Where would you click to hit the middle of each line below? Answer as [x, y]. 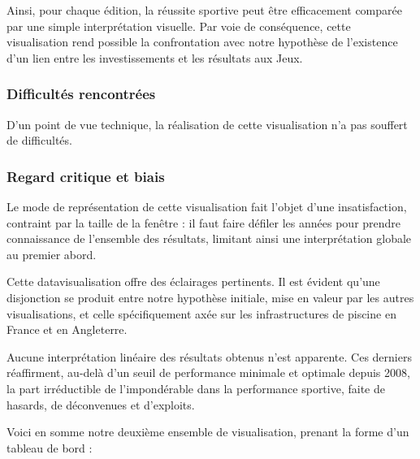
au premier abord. [52, 254]
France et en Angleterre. [67, 329]
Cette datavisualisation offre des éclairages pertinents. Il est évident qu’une [193, 281]
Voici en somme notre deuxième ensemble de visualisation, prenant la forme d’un [208, 432]
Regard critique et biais [86, 176]
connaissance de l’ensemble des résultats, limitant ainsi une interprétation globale [209, 238]
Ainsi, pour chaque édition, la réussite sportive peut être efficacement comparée [204, 10]
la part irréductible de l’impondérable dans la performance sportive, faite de [196, 388]
